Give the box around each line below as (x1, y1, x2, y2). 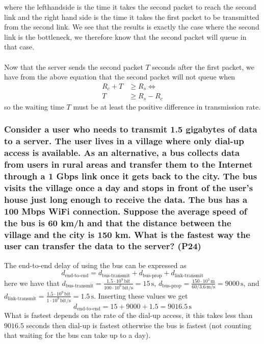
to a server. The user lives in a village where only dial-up (4, 135, 244, 147)
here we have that (4, 277, 60, 288)
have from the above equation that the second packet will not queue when (4, 71, 235, 82)
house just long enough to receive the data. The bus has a (4, 193, 248, 205)
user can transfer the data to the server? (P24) (4, 240, 201, 252)
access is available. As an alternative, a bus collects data (4, 146, 240, 159)
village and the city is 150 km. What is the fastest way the (4, 228, 250, 241)
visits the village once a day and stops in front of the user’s (4, 181, 253, 194)
